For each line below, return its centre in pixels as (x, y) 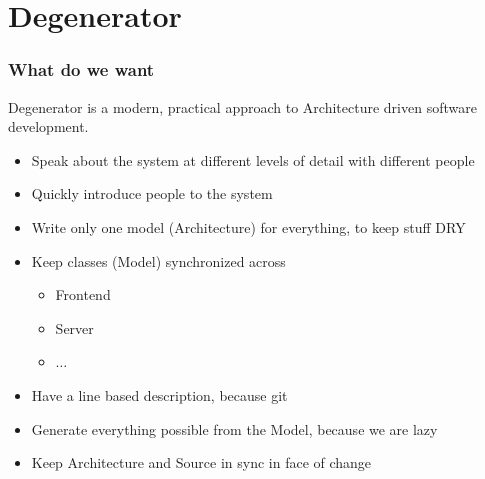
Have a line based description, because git (159, 394)
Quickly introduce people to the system (152, 193)
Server (74, 327)
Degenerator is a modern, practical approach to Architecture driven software (242, 106)
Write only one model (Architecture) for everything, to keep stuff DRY (248, 226)
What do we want (81, 69)
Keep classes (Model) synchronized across (158, 260)
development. (48, 126)
